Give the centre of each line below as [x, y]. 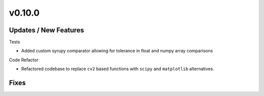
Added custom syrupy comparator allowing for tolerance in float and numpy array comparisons [117, 51]
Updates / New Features [46, 30]
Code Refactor [24, 60]
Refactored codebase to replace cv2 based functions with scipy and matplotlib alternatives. [118, 69]
